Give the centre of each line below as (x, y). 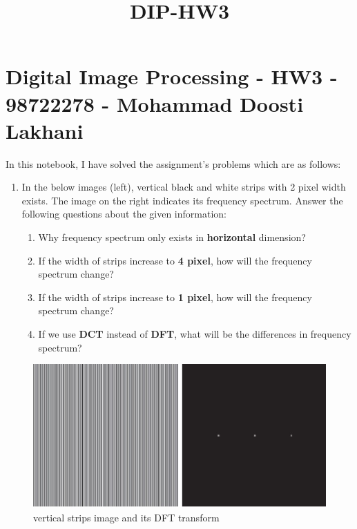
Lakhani (45, 130)
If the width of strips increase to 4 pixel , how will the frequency (175, 260)
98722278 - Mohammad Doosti (155, 103)
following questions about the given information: (124, 214)
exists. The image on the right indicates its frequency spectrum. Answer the (182, 200)
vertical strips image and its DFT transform (126, 518)
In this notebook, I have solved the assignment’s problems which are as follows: (173, 163)
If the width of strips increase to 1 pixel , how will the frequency (175, 297)
